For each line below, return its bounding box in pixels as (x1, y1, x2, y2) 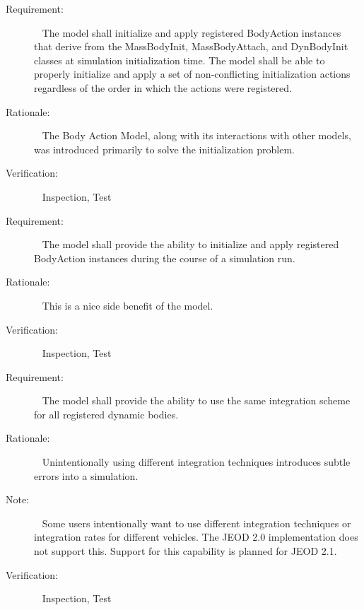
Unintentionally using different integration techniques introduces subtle (42, 454, 351, 469)
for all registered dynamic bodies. (34, 406, 179, 421)
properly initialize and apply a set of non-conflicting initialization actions (34, 66, 351, 81)
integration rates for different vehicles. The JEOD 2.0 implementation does (34, 529, 358, 544)
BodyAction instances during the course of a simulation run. (34, 250, 295, 265)
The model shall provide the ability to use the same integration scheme (42, 393, 351, 408)
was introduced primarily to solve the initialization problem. (34, 141, 295, 156)
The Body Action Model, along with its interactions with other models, (42, 128, 351, 143)
